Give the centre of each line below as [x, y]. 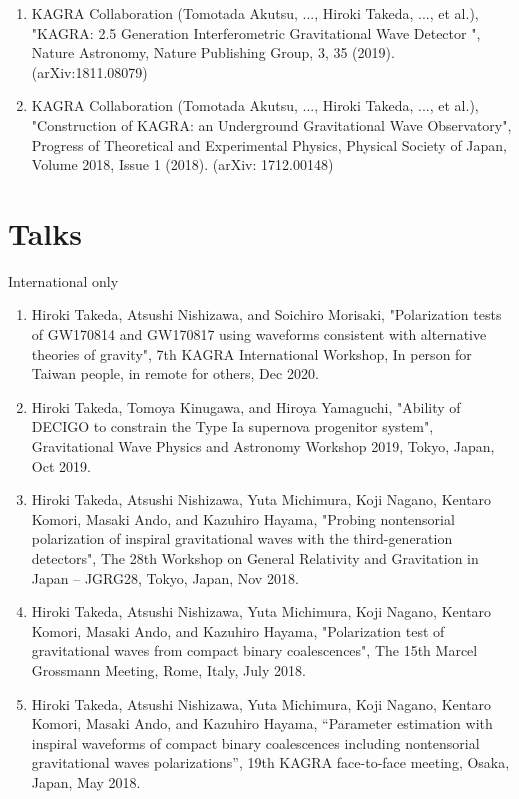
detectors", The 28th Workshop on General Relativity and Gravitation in [255, 558]
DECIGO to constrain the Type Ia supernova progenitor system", [232, 426]
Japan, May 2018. [86, 781]
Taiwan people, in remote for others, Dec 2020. [175, 373]
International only [63, 280]
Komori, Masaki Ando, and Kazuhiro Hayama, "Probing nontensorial [243, 518]
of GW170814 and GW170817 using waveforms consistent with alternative [259, 334]
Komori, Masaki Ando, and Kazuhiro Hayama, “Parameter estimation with [262, 723]
